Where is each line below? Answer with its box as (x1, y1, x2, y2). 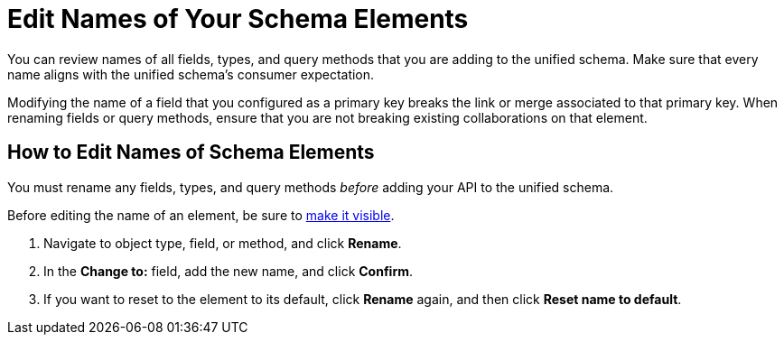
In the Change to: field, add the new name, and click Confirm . (43, 263, 414, 279)
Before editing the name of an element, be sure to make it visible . (7, 207, 395, 223)
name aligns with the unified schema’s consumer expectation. (7, 66, 375, 82)
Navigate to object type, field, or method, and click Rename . (43, 235, 402, 251)
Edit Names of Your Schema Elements (7, 4, 469, 34)
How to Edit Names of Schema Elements (7, 141, 375, 164)
